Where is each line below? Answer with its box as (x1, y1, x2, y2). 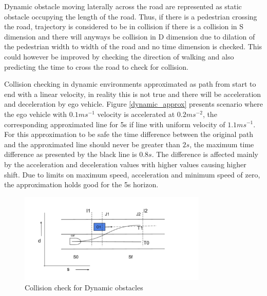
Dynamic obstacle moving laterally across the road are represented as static (4, 1, 242, 11)
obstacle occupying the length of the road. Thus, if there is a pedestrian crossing (4, 11, 257, 22)
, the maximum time (189, 139, 254, 149)
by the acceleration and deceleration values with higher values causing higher (4, 159, 246, 169)
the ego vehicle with (4, 108, 67, 119)
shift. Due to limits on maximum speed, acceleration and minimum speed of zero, (4, 169, 260, 180)
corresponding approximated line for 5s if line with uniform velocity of (4, 119, 225, 129)
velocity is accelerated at (97, 108, 175, 119)
